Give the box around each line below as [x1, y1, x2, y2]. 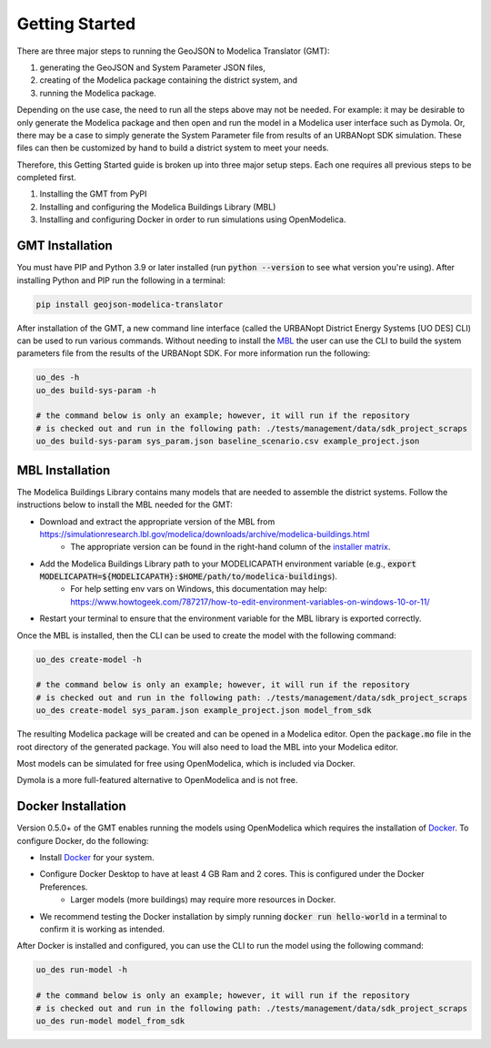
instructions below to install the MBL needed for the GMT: [16, 499, 234, 510]
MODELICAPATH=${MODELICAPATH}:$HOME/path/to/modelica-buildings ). [39, 571, 338, 582]
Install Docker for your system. [39, 852, 155, 863]
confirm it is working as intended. [39, 923, 165, 934]
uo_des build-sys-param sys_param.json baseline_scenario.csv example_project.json [35, 436, 420, 446]
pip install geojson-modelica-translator [35, 299, 224, 310]
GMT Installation [16, 238, 113, 254]
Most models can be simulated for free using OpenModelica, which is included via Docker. [16, 758, 356, 768]
